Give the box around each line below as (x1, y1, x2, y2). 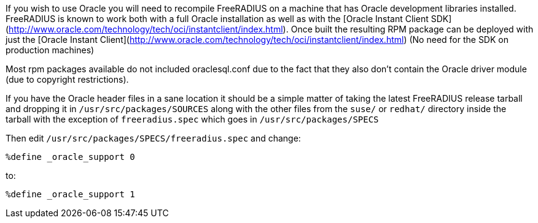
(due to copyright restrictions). (6, 74, 129, 85)
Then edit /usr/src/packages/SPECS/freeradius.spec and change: (6, 133, 301, 143)
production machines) (6, 45, 95, 55)
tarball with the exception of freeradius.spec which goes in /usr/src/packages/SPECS (6, 114, 379, 124)
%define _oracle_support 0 (6, 152, 135, 162)
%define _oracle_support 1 (6, 189, 135, 199)
